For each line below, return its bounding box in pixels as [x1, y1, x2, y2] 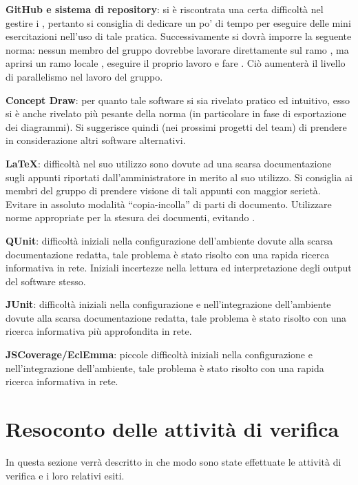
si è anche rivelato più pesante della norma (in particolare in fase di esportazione [6, 106, 346, 121]
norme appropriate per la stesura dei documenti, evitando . [6, 210, 255, 225]
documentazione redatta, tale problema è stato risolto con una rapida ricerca [6, 247, 330, 261]
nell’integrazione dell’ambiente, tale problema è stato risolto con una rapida [6, 360, 324, 375]
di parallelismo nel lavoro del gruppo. [6, 69, 163, 83]
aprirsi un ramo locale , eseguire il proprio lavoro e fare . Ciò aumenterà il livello [6, 56, 346, 70]
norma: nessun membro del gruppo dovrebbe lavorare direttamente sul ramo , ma [6, 42, 349, 56]
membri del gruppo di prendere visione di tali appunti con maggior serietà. [6, 183, 321, 198]
